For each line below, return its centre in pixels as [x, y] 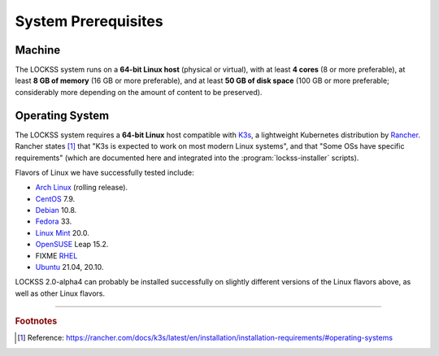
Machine [38, 50]
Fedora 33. [54, 221]
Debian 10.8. [56, 211]
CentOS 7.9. [55, 198]
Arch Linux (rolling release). [82, 188]
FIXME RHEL [57, 255]
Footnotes [36, 321]
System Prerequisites [89, 21]
